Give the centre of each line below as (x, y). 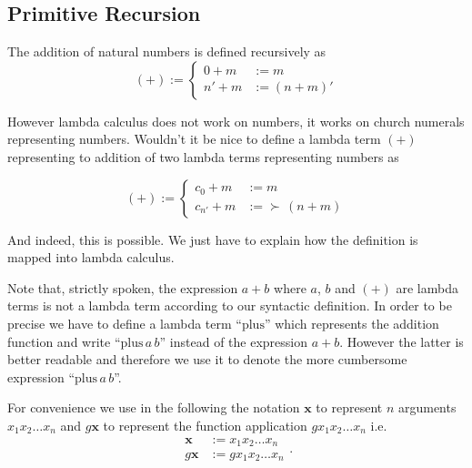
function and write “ (64, 341)
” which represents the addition (351, 323)
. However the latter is (402, 341)
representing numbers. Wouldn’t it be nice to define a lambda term (194, 139)
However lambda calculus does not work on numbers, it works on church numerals (236, 121)
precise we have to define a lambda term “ (125, 323)
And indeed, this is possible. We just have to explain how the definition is (213, 239)
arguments (427, 407)
